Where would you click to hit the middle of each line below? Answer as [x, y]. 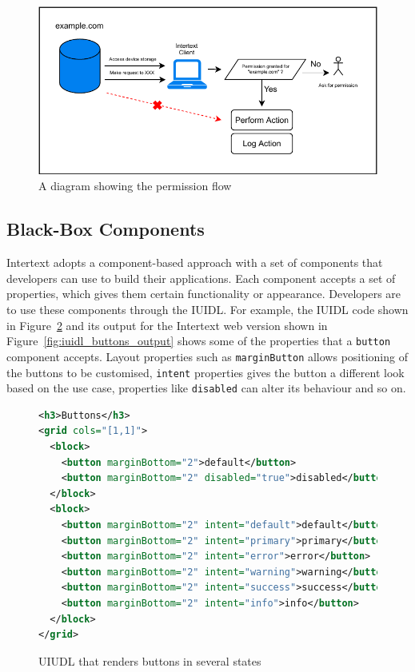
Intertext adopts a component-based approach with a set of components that [195, 262]
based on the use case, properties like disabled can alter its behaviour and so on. [206, 388]
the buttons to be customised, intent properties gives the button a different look [206, 372]
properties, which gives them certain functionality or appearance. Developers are [204, 294]
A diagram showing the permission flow [135, 186]
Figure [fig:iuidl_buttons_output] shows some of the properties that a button [199, 341]
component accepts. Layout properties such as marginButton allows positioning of [207, 356]
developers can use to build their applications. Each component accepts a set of [201, 278]
